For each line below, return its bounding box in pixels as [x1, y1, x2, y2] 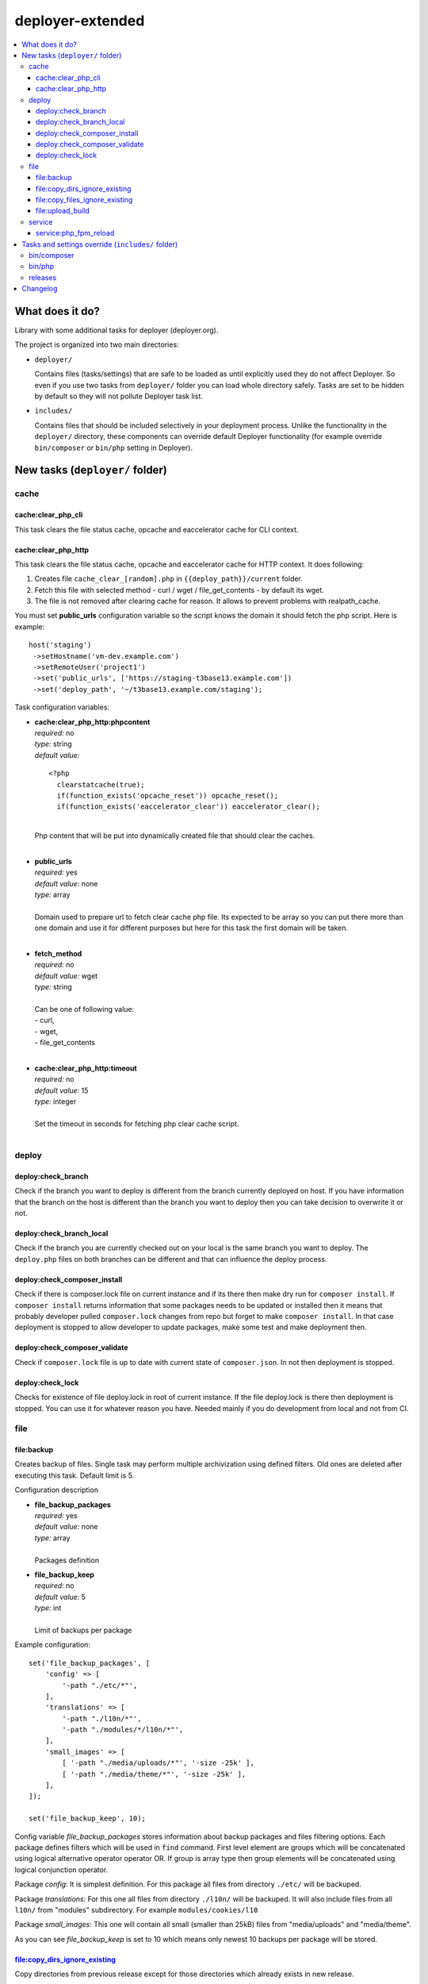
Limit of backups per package [34, 1625, 132, 1635]
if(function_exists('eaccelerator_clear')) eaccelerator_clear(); [56, 802, 320, 811]
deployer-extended [14, 12, 145, 29]
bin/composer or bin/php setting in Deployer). [34, 443, 193, 452]
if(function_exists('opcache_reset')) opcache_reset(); [56, 790, 279, 800]
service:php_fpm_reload [36, 229, 115, 238]
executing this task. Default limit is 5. [14, 1471, 135, 1480]
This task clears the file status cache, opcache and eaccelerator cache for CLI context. [14, 525, 299, 534]
